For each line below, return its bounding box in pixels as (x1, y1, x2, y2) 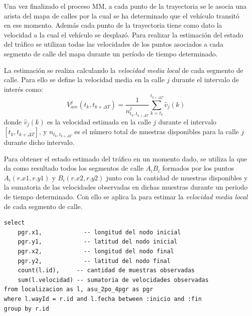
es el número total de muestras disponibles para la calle (74, 126, 239, 137)
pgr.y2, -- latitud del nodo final (17, 257, 171, 264)
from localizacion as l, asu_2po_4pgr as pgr (4, 286, 153, 293)
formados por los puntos (162, 163, 234, 173)
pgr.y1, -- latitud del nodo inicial (17, 238, 177, 246)
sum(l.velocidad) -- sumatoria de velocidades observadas (17, 276, 209, 283)
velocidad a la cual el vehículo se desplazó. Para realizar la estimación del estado (4, 29, 243, 39)
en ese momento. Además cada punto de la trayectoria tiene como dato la (4, 20, 222, 30)
